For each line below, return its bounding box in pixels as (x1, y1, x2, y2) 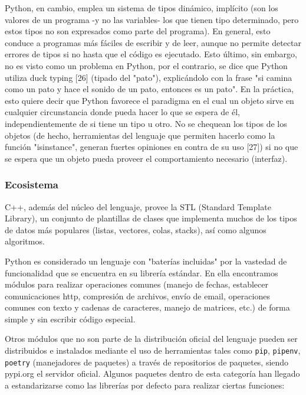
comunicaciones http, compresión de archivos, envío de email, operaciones (5, 289, 270, 302)
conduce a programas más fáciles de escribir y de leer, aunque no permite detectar (5, 36, 301, 48)
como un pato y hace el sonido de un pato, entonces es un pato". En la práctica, (5, 83, 294, 95)
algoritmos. (5, 235, 45, 247)
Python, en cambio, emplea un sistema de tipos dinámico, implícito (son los (5, 2, 278, 14)
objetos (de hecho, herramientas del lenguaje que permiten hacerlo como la (5, 129, 275, 141)
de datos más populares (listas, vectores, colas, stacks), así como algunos (5, 223, 266, 236)
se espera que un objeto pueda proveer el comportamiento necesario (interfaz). (5, 152, 288, 164)
